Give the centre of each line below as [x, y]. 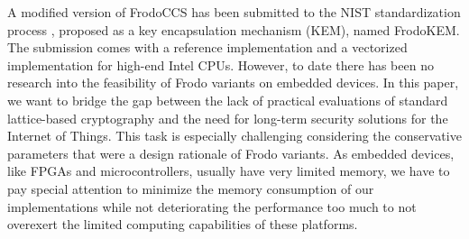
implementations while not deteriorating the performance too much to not [212, 206]
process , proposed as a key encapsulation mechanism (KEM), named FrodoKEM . [234, 29]
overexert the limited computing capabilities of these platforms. [183, 224]
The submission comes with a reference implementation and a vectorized [207, 47]
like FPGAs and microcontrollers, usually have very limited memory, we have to [229, 171]
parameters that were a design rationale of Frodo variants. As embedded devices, [231, 153]
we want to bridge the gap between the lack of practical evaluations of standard [228, 100]
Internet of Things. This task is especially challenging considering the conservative [234, 136]
